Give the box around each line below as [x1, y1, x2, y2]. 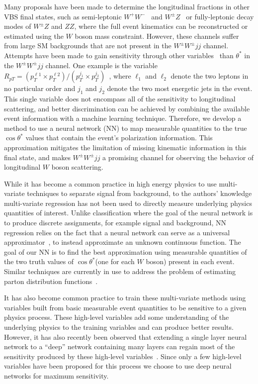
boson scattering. [51, 162, 103, 172]
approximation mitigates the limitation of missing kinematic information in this [4, 142, 247, 152]
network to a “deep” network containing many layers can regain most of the [4, 341, 235, 352]
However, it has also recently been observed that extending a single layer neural [4, 331, 247, 342]
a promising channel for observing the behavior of [102, 152, 254, 162]
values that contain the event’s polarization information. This [25, 132, 213, 143]
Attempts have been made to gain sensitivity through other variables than [4, 50, 234, 60]
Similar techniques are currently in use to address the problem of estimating [4, 266, 236, 277]
